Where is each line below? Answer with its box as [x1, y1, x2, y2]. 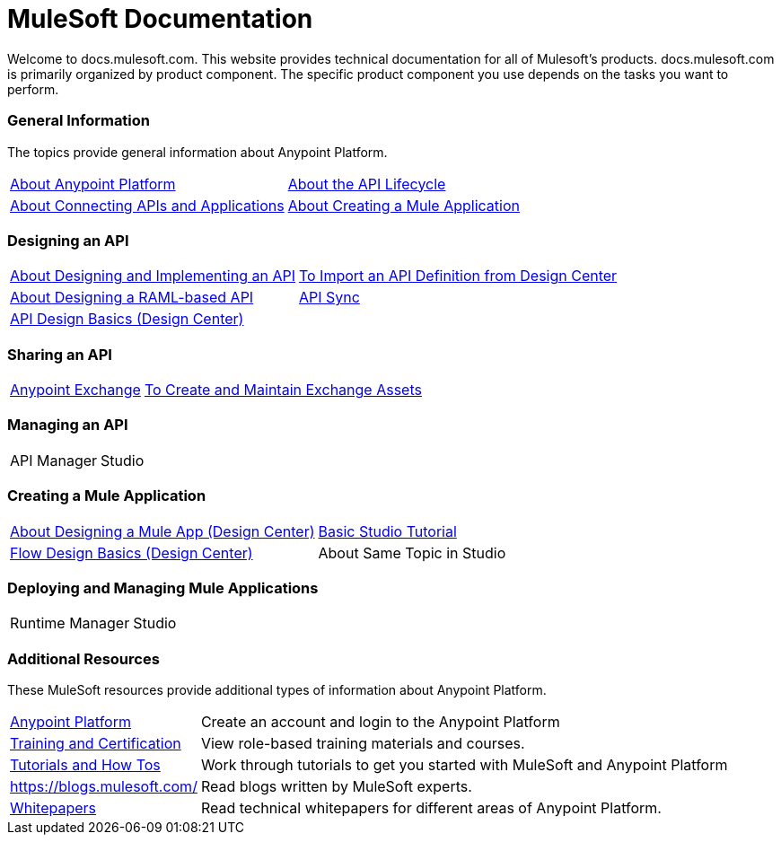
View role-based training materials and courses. [200, 734, 525, 752]
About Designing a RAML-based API [10, 288, 254, 307]
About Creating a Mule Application [287, 196, 520, 215]
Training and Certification [10, 734, 181, 752]
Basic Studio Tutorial [318, 522, 457, 540]
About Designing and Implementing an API [10, 267, 295, 285]
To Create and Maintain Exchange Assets [144, 381, 422, 399]
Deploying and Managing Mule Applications [7, 578, 319, 597]
